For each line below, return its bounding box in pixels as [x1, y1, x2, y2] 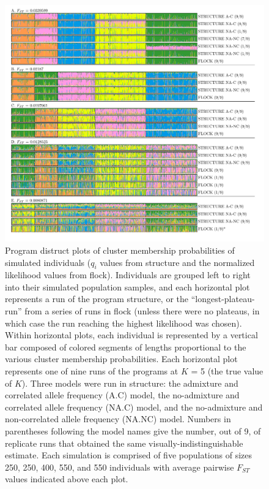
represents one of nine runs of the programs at [5, 365, 179, 377]
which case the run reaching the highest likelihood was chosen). [5, 316, 242, 329]
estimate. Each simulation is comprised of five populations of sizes [5, 449, 252, 461]
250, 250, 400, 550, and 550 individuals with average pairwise [5, 460, 234, 473]
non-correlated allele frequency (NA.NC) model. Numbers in [5, 412, 231, 425]
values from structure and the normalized [100, 256, 255, 268]
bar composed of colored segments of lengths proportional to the [5, 340, 246, 353]
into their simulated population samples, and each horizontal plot [5, 280, 250, 293]
